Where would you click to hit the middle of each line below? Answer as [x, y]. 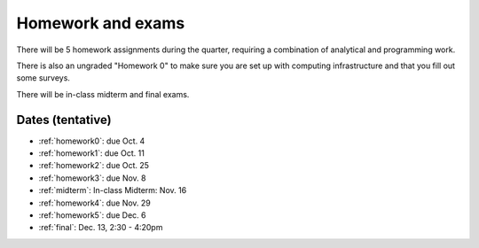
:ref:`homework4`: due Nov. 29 [94, 203]
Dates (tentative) [64, 120]
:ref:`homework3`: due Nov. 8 [92, 178]
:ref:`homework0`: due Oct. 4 [92, 141]
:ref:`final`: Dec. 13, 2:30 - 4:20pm [101, 228]
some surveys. [43, 78]
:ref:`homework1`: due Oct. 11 [92, 153]
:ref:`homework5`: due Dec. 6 [92, 215]
